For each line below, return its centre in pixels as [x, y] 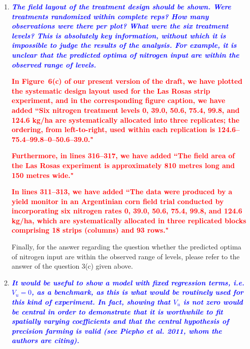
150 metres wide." [43, 175]
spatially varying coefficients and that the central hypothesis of [120, 321]
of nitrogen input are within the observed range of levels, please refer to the [125, 256]
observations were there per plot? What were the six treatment [120, 26]
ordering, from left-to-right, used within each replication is [113, 129]
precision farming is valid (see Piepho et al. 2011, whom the [117, 331]
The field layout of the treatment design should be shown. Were [121, 6]
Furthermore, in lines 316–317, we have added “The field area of [123, 156]
